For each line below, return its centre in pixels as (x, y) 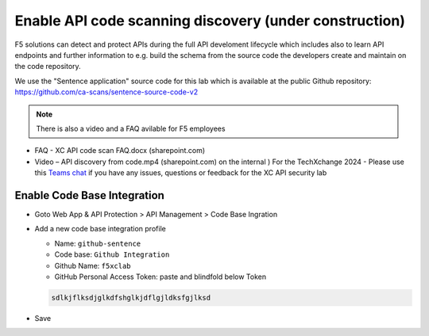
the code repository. (48, 67)
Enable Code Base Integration (89, 195)
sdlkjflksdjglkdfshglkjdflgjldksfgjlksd (131, 298)
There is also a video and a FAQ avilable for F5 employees (131, 128)
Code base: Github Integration (112, 254)
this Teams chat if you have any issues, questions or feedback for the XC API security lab (181, 173)
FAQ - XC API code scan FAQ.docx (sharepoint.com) (120, 151)
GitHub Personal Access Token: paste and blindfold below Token (160, 277)
